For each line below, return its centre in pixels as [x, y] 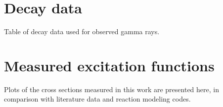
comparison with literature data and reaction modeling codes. [97, 99]
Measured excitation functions [109, 65]
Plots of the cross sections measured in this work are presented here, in [111, 89]
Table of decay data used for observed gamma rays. [82, 31]
